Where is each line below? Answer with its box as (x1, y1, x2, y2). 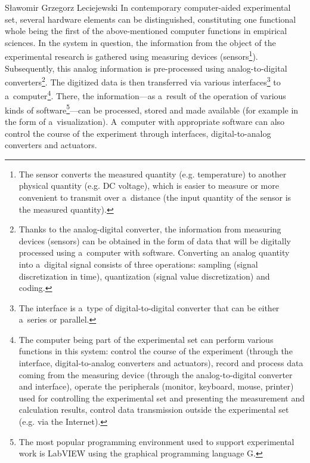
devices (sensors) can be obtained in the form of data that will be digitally (18, 234, 291, 247)
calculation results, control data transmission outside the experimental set (18, 403, 289, 416)
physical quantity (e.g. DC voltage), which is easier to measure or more (18, 179, 279, 192)
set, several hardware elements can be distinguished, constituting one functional (5, 13, 296, 25)
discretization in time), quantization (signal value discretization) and (18, 269, 270, 282)
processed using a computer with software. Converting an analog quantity (18, 246, 290, 259)
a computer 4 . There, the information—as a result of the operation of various (5, 88, 286, 102)
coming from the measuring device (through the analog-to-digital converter (18, 368, 293, 381)
